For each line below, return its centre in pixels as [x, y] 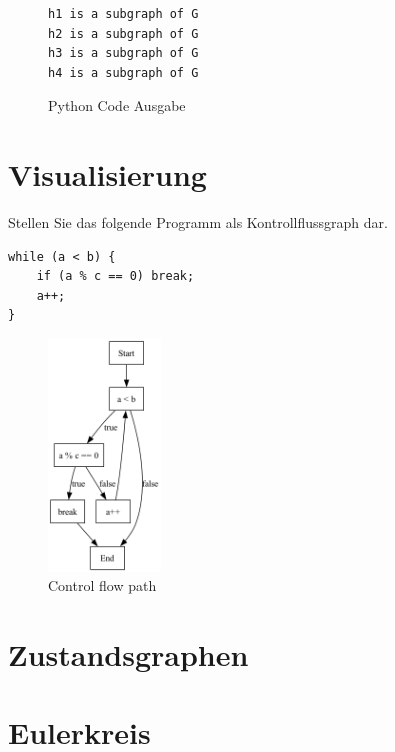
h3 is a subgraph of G [123, 53]
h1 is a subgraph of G [123, 14]
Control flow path [102, 585]
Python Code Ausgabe [117, 105]
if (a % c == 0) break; [115, 276]
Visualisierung [107, 174]
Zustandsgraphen [128, 653]
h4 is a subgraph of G [123, 72]
